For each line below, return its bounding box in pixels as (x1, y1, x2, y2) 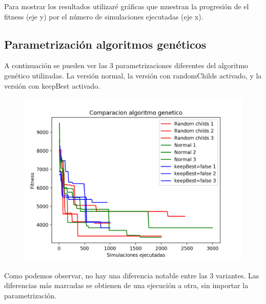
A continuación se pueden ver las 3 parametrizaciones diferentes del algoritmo (4, 60, 249, 71)
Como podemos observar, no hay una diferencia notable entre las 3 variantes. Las (4, 270, 259, 280)
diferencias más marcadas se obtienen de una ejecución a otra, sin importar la (4, 280, 249, 291)
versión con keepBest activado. (4, 80, 100, 91)
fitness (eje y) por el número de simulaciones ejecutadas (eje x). (4, 11, 203, 22)
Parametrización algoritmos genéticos (4, 36, 207, 52)
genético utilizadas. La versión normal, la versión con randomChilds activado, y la (4, 70, 262, 80)
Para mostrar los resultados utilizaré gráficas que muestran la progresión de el (4, 1, 249, 11)
